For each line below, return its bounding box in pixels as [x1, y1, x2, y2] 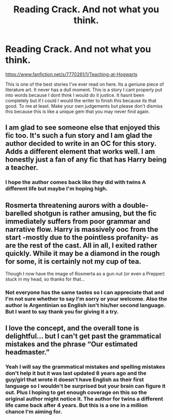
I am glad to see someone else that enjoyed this [5, 123, 160, 132]
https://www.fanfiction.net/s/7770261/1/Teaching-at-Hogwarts [5, 71, 138, 77]
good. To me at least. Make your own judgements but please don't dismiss [5, 103, 163, 109]
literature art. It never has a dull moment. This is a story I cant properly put [5, 86, 163, 93]
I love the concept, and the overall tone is [5, 324, 140, 333]
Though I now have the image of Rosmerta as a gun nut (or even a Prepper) [5, 271, 165, 277]
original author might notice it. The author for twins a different [5, 395, 163, 403]
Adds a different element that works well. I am [5, 147, 155, 156]
